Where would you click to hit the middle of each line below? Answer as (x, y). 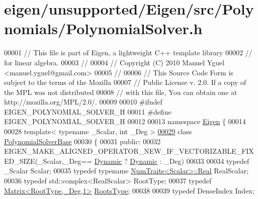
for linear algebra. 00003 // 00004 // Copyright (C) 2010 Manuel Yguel (114, 62)
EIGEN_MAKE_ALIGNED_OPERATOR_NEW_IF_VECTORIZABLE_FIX (129, 151)
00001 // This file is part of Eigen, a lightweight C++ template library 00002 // (128, 53)
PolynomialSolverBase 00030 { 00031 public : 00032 (82, 141)
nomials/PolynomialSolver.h (103, 28)
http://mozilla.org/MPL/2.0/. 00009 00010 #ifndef (83, 102)
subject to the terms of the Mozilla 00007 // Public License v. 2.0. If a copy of (125, 82)
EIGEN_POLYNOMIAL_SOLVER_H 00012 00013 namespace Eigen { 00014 (125, 121)
